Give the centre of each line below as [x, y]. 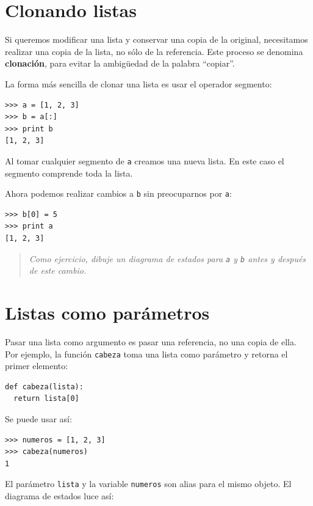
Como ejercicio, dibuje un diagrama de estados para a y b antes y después [167, 258]
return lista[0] [46, 399]
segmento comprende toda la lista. [69, 173]
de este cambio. [58, 270]
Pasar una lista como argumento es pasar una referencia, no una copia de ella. [151, 341]
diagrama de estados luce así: [59, 496]
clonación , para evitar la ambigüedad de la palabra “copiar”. [120, 63]
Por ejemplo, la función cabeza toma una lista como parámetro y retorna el [146, 354]
